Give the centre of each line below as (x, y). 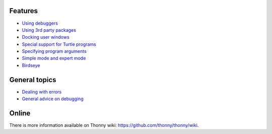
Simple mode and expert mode (54, 58)
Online (20, 113)
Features (23, 11)
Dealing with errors (42, 92)
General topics (33, 80)
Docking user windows (46, 37)
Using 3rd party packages (49, 30)
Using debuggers (40, 23)
